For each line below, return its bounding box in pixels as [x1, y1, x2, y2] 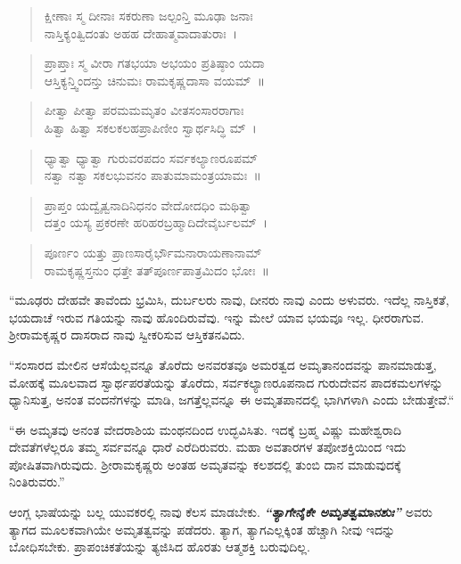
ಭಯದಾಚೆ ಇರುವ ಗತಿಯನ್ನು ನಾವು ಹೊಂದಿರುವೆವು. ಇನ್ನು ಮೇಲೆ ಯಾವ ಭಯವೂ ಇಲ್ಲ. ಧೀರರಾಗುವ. [9, 307, 424, 326]
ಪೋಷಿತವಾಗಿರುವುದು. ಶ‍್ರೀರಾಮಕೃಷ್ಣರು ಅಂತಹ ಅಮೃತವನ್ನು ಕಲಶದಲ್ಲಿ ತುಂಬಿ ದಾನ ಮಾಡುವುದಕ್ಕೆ [9, 454, 401, 473]
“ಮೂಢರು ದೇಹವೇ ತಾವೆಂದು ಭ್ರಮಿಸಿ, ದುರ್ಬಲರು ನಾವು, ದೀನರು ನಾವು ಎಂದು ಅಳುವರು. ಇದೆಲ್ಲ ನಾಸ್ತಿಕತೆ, [9, 290, 449, 309]
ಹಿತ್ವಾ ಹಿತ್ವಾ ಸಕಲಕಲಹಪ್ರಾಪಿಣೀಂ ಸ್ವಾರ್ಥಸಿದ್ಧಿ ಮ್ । [44, 118, 257, 136]
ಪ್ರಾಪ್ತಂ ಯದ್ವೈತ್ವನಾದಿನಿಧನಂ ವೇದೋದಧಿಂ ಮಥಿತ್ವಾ [44, 195, 252, 214]
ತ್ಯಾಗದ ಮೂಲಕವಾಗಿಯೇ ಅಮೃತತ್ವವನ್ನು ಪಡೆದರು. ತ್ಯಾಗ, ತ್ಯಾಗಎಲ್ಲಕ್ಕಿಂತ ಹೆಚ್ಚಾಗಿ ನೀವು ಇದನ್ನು [9, 519, 396, 538]
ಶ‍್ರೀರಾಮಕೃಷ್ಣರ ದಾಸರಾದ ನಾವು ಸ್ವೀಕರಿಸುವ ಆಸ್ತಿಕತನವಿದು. [9, 325, 245, 344]
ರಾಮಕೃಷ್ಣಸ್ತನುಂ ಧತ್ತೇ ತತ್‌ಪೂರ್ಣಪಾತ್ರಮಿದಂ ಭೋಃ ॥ [44, 260, 269, 279]
